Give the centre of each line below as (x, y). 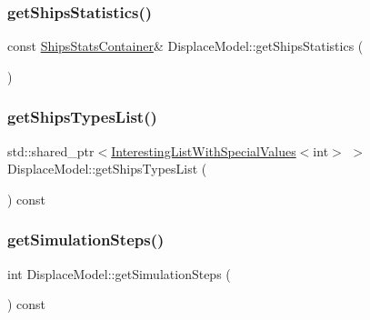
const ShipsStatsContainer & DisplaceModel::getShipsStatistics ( (185, 46)
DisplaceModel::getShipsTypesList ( (107, 169)
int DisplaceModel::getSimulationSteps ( (119, 273)
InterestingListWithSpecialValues (204, 150)
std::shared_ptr (51, 150)
